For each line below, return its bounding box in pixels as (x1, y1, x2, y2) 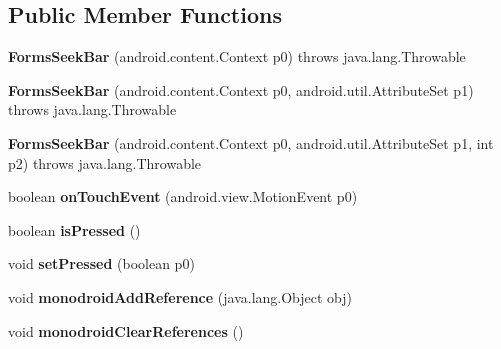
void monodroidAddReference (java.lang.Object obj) (8, 286, 353, 307)
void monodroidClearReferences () (8, 320, 244, 341)
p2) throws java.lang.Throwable (8, 152, 202, 173)
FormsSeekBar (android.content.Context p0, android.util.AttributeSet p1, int (8, 132, 494, 153)
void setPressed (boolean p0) (8, 253, 195, 274)
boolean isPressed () (8, 219, 141, 240)
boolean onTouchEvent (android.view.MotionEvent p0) (8, 186, 358, 207)
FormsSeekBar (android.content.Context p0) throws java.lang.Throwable (8, 46, 466, 67)
